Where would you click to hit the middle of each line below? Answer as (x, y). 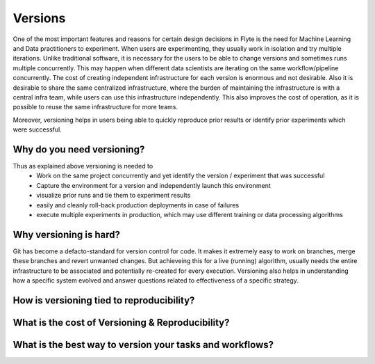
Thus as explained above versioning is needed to (83, 166)
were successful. (37, 129)
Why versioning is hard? (67, 234)
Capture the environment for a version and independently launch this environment (153, 185)
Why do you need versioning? (79, 149)
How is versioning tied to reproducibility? (104, 300)
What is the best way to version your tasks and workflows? (143, 345)
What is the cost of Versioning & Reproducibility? (121, 323)
